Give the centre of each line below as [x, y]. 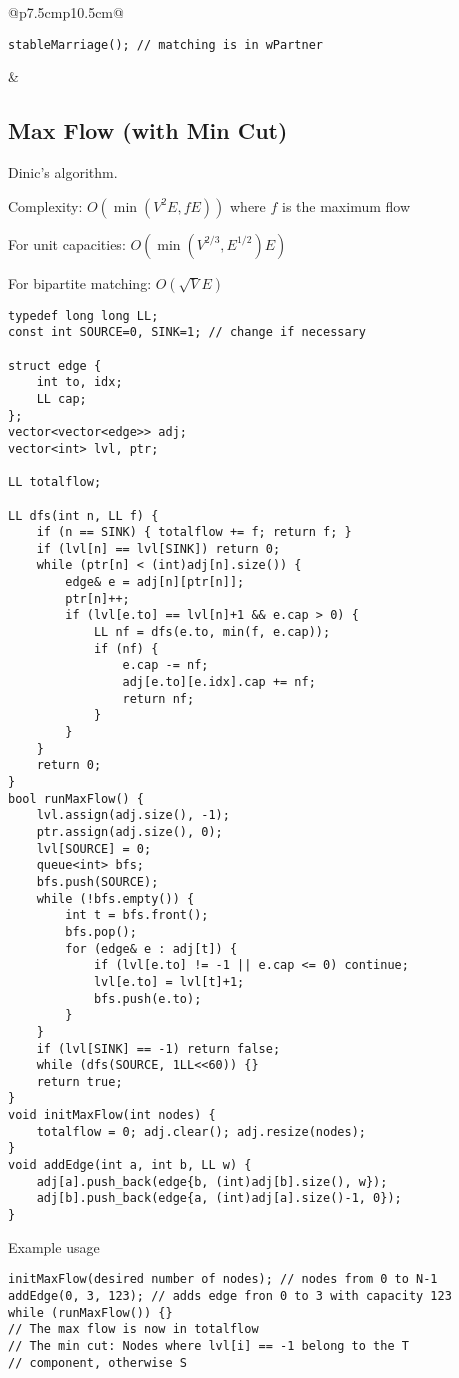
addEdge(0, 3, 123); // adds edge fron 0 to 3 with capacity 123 [230, 1295]
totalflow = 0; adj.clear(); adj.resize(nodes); [201, 1131]
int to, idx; [79, 382]
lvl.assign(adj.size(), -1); [133, 815]
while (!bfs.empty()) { [115, 898]
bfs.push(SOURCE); [97, 881]
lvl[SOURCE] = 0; [94, 848]
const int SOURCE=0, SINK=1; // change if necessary [187, 332]
